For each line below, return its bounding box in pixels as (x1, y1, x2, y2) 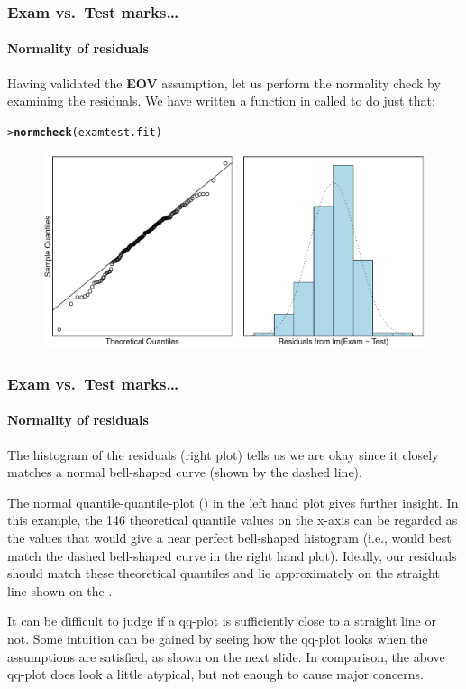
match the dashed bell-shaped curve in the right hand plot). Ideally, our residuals (7, 546, 457, 565)
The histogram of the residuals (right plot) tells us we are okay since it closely (7, 445, 439, 464)
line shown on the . (7, 581, 113, 600)
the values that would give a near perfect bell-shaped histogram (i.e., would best (7, 528, 452, 547)
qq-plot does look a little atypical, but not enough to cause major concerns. (7, 665, 424, 684)
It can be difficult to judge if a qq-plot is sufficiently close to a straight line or (7, 611, 436, 630)
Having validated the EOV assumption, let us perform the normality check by (7, 73, 441, 92)
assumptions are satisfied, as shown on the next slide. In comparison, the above (7, 647, 445, 666)
